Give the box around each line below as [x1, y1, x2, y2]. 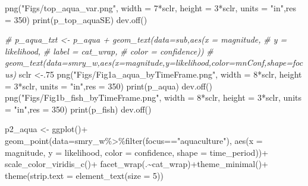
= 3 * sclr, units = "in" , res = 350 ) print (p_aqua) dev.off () [5, 79, 212, 92]
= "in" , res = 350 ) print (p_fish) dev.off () [5, 102, 152, 115]
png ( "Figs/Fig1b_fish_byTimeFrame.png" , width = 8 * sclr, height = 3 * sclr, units [5, 91, 301, 104]
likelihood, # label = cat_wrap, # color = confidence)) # [5, 44, 213, 57]
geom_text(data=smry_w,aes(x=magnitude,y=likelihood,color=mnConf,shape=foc [5, 56, 303, 69]
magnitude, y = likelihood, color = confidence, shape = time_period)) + [5, 146, 269, 158]
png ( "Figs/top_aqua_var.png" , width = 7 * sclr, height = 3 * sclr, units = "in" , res [5, 2, 297, 14]
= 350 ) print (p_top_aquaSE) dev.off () [5, 13, 147, 25]
